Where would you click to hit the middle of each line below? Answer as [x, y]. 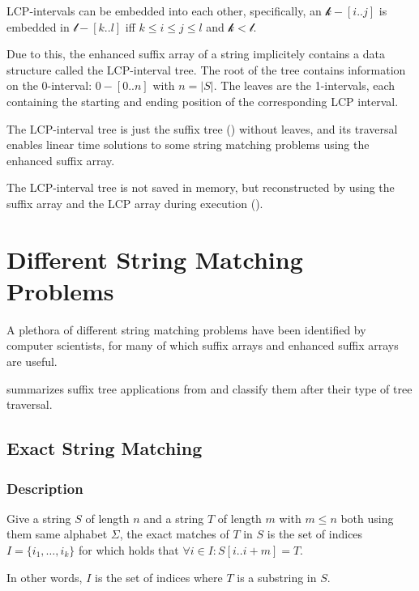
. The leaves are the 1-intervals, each [304, 85]
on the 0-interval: [49, 85]
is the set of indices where [158, 577]
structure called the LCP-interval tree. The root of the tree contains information [206, 69]
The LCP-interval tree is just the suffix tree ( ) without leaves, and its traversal [202, 128]
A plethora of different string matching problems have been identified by [186, 329]
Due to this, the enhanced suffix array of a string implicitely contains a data [196, 54]
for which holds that [128, 550]
